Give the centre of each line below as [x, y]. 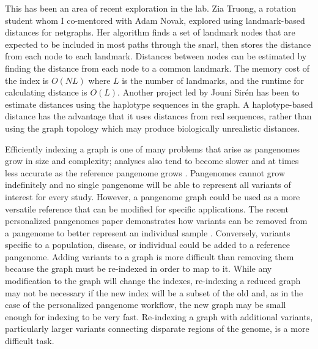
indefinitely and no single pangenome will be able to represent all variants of [148, 185]
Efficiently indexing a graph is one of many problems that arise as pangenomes [153, 148]
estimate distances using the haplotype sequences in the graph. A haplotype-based [159, 104]
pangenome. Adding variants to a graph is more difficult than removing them [150, 256]
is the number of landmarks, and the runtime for [213, 80]
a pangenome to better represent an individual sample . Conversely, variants [148, 232]
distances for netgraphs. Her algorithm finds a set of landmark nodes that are [150, 32]
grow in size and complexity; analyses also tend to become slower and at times [152, 161]
